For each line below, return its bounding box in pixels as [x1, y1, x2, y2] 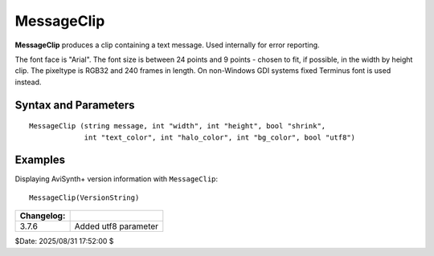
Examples [14, 153, 66, 167]
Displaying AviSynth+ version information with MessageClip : [14, 174, 219, 184]
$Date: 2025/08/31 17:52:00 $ [14, 237, 114, 246]
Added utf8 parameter [74, 221, 159, 232]
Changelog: [19, 210, 66, 221]
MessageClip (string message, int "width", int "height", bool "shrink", [29, 121, 326, 131]
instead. [14, 77, 42, 87]
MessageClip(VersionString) [29, 193, 140, 202]
